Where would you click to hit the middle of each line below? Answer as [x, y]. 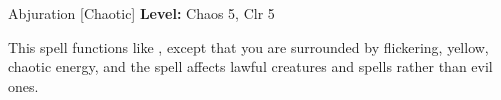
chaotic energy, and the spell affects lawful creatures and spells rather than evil [250, 66]
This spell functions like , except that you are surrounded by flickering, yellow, [248, 46]
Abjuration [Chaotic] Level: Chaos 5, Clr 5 [141, 13]
